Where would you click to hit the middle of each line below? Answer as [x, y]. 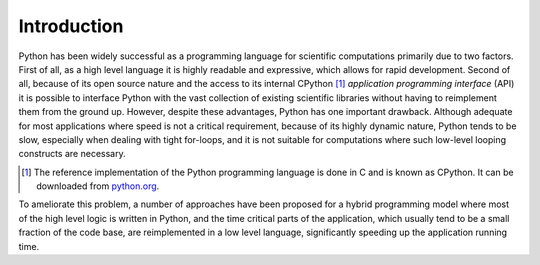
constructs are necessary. [72, 154]
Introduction [71, 26]
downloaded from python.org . [98, 186]
